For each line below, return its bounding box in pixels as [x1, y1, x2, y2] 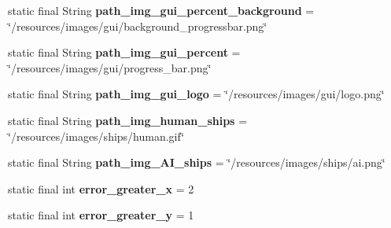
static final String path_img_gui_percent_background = [8, 2, 315, 18]
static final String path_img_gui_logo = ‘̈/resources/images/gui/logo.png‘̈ [8, 86, 385, 102]
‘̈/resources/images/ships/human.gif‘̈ [8, 127, 185, 144]
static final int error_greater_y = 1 [8, 207, 194, 223]
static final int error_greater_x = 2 [8, 180, 194, 197]
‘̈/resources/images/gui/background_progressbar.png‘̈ [8, 17, 267, 34]
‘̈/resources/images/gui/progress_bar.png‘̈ [8, 59, 212, 75]
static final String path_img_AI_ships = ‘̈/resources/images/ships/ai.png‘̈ [8, 154, 385, 171]
